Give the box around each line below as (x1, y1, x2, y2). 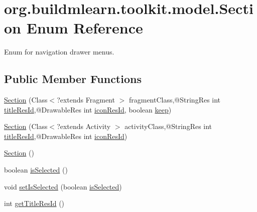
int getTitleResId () (4, 198, 65, 208)
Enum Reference (26, 17, 143, 38)
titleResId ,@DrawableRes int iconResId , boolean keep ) (4, 104, 172, 114)
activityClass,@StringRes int (124, 121, 212, 131)
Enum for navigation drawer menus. (4, 46, 114, 57)
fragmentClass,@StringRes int (128, 94, 221, 105)
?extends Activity (57, 121, 111, 131)
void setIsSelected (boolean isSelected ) (4, 181, 122, 191)
